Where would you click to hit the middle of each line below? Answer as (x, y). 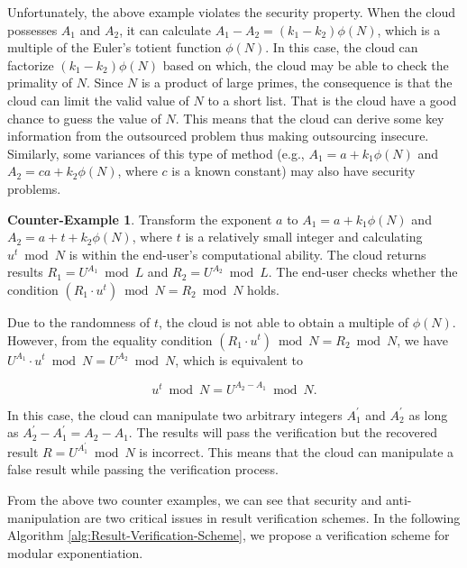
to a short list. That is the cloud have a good (332, 100)
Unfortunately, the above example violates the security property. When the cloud (231, 12)
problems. (34, 188)
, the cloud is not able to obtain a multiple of (284, 321)
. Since (105, 82)
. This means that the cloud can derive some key (310, 118)
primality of (40, 82)
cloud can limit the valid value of (98, 100)
